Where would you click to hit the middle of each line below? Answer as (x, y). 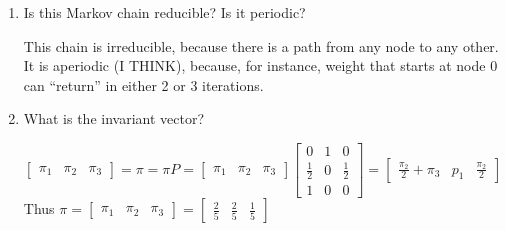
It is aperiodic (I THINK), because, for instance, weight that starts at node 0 (260, 65)
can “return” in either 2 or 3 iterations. (143, 84)
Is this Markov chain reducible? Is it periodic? (164, 12)
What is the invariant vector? (114, 118)
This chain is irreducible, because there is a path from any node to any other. (261, 45)
